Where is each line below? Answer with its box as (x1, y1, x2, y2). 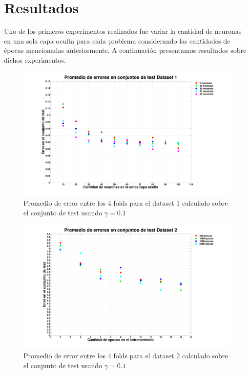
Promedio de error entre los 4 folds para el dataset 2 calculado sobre (23, 351, 228, 361)
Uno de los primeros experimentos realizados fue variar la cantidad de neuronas (4, 26, 242, 36)
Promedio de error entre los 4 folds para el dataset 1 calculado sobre (23, 198, 228, 208)
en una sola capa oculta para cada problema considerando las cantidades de (4, 35, 230, 46)
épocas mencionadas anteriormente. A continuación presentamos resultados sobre (4, 45, 247, 55)
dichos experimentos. (4, 54, 66, 65)
